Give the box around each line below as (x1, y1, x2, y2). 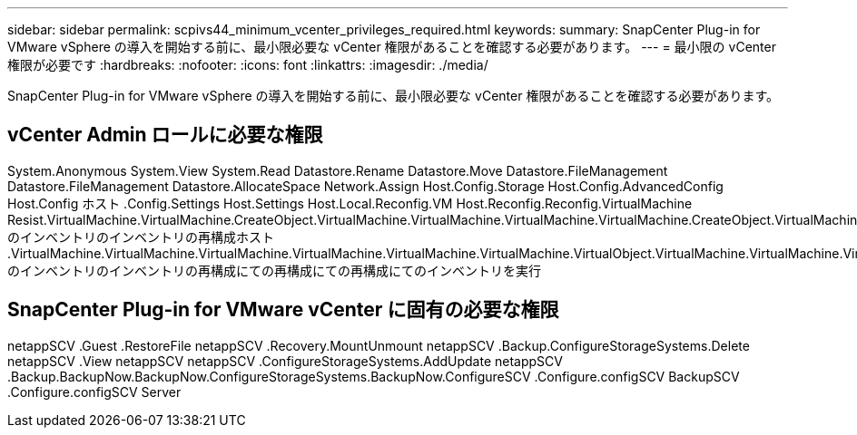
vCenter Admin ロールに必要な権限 (7, 123, 323, 147)
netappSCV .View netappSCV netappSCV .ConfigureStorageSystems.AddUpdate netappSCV (7, 353, 563, 369)
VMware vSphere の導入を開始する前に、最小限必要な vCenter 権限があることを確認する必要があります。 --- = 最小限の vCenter (7, 39, 776, 54)
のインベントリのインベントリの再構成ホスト (7, 228, 274, 245)
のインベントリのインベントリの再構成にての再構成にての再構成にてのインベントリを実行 (7, 262, 541, 278)
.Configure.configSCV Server (7, 383, 182, 400)
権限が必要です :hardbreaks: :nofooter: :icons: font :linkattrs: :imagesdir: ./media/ (7, 57, 488, 72)
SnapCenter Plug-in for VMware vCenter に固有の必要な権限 (7, 298, 559, 322)
